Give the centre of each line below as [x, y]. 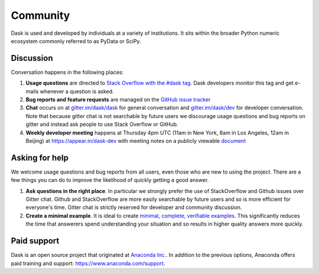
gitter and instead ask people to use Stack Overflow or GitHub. [102, 125]
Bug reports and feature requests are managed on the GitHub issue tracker [118, 100]
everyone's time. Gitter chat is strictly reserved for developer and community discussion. [134, 207]
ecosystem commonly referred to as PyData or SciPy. [76, 41]
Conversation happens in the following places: [67, 72]
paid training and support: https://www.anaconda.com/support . [88, 263]
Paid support [35, 241]
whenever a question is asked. [77, 91]
